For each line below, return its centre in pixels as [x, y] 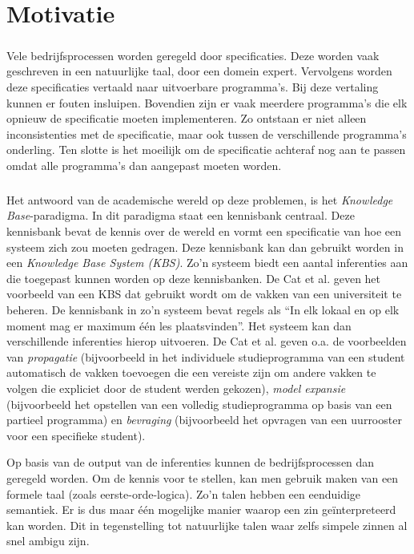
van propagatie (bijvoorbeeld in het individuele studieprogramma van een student [206, 356]
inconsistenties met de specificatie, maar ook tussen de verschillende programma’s [207, 133]
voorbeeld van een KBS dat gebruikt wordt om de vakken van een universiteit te [204, 294]
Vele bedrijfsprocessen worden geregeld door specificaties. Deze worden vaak [193, 55]
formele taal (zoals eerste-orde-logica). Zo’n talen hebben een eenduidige [184, 493]
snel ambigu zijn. [48, 541]
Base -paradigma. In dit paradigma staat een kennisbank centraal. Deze [181, 215]
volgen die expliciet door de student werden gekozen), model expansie [176, 388]
